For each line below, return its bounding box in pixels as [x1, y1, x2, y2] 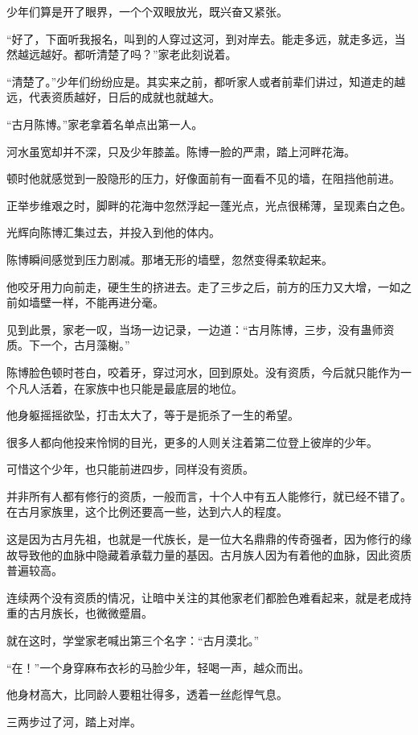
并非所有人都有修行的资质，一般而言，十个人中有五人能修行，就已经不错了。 [6, 487, 412, 504]
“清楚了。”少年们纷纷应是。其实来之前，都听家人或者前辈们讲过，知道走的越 [6, 72, 406, 89]
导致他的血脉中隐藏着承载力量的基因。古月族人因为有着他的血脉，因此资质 [17, 546, 412, 563]
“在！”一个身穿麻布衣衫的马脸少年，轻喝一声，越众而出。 [6, 659, 310, 675]
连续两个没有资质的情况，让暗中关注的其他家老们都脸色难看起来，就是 [6, 588, 378, 605]
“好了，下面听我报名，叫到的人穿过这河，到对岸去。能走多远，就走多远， [6, 30, 395, 47]
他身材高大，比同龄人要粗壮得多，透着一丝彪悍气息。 [6, 686, 288, 703]
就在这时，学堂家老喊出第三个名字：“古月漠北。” [6, 632, 260, 649]
